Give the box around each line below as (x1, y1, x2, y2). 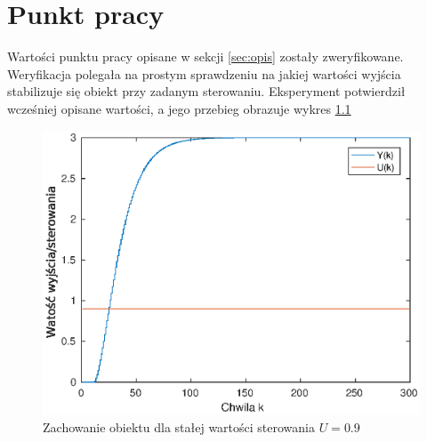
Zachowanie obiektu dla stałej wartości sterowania (43, 418, 315, 437)
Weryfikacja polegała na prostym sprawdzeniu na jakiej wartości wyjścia (7, 64, 401, 83)
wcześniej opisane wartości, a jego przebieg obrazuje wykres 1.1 (7, 99, 351, 117)
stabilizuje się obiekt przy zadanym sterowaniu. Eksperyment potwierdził (7, 82, 406, 100)
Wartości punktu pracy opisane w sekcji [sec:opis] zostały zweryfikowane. (7, 47, 404, 66)
